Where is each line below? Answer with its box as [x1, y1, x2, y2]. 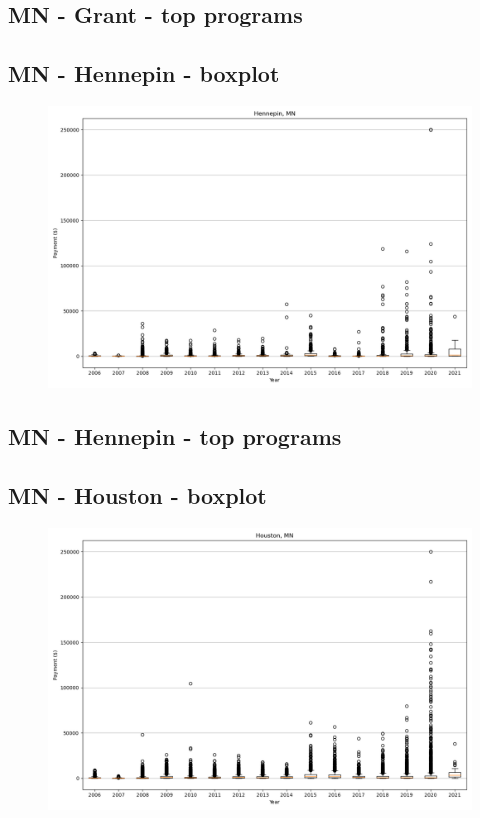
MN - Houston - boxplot [8, 480, 267, 511]
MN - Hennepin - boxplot [8, 58, 280, 89]
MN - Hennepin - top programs [8, 421, 342, 452]
